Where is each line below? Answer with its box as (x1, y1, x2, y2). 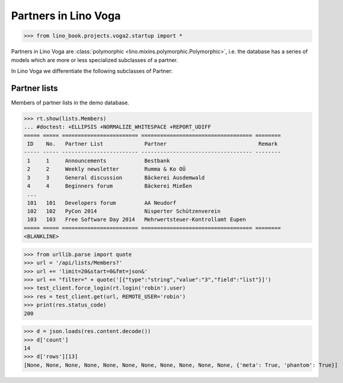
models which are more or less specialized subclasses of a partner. (11, 56, 179, 63)
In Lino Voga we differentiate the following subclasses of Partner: (11, 67, 173, 75)
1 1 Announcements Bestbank (27, 157, 170, 164)
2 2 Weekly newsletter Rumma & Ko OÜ (27, 166, 186, 173)
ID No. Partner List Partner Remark (27, 140, 278, 147)
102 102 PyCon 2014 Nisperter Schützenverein (27, 208, 221, 215)
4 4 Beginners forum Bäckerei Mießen (27, 182, 193, 189)
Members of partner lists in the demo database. (11, 99, 129, 106)
